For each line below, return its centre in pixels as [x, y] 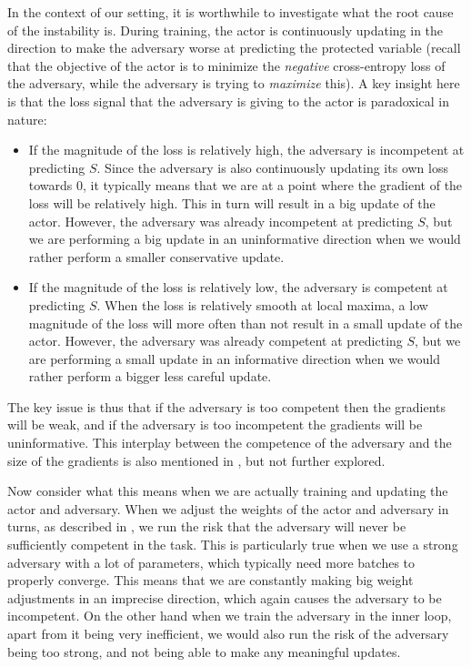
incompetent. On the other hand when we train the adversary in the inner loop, [230, 616]
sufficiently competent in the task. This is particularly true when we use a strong [233, 545]
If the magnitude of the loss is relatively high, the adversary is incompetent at [246, 150]
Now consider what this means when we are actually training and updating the [228, 491]
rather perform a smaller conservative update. [156, 256]
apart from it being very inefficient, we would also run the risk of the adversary [228, 633]
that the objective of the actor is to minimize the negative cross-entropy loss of [226, 65]
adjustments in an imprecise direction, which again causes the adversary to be [225, 597]
